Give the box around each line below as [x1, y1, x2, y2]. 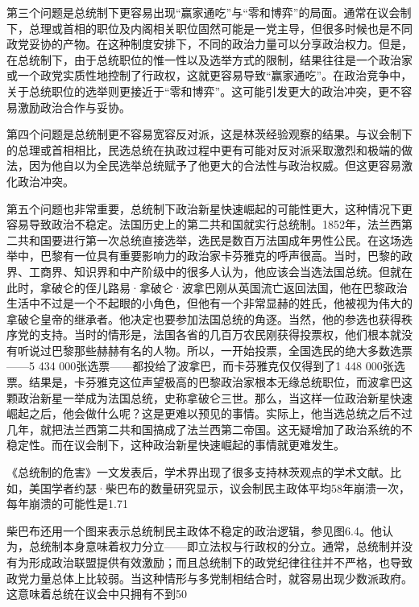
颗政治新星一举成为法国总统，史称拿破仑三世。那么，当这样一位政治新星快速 [6, 389, 413, 406]
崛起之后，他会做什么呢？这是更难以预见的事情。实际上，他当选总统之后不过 [6, 405, 413, 422]
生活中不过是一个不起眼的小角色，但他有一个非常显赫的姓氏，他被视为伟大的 [6, 295, 413, 312]
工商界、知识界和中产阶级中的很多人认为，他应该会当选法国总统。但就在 [28, 262, 413, 279]
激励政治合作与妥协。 [17, 98, 131, 115]
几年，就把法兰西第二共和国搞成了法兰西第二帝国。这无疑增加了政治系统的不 [6, 420, 413, 437]
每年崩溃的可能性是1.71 [6, 495, 128, 512]
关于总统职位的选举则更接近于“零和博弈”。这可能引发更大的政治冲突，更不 [6, 82, 401, 99]
